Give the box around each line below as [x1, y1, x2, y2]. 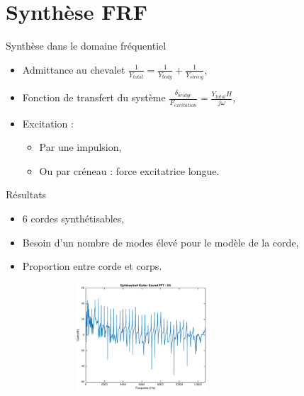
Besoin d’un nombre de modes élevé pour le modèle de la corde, [22, 234, 299, 249]
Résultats [6, 187, 47, 202]
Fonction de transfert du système [22, 90, 166, 105]
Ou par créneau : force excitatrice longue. [39, 163, 220, 178]
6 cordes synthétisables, [22, 210, 125, 225]
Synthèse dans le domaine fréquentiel [6, 38, 167, 53]
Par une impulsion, [39, 140, 122, 154]
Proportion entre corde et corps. [22, 259, 162, 273]
